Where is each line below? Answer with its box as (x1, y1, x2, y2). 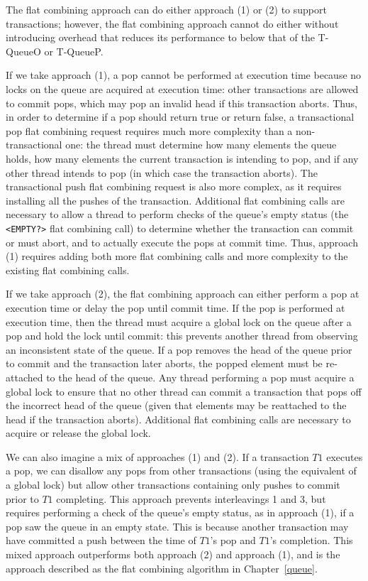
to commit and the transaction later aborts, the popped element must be (6, 356, 323, 371)
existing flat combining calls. (6, 262, 130, 277)
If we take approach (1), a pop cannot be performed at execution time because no (6, 67, 362, 82)
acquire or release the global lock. (6, 425, 151, 440)
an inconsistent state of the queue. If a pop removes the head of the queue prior (6, 342, 352, 357)
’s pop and (210, 533, 256, 548)
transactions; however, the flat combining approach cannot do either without (6, 16, 339, 31)
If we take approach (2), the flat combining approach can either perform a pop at (6, 286, 359, 301)
